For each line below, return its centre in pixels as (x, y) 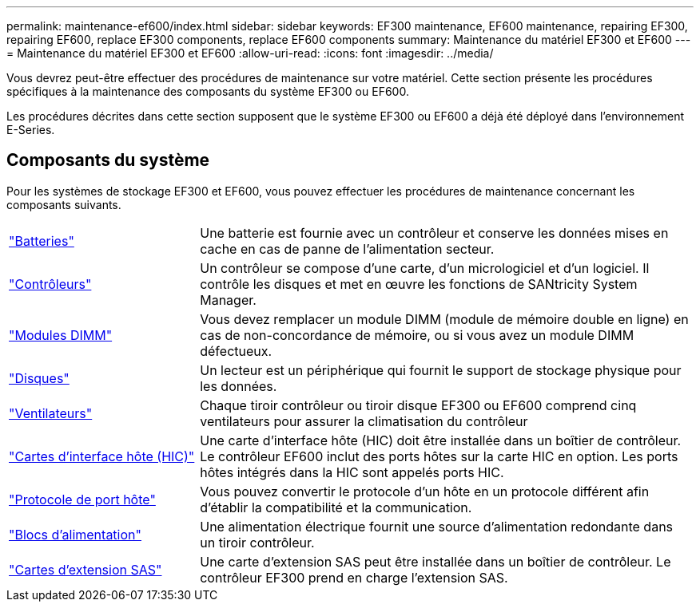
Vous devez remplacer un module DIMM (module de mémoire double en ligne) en (444, 319)
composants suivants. (64, 204)
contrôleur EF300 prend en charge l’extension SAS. (354, 577)
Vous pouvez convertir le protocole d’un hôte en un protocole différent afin (425, 491)
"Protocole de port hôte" (82, 499)
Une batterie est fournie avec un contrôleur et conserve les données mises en (434, 233)
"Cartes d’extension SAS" (86, 569)
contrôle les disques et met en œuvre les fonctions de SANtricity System (419, 284)
